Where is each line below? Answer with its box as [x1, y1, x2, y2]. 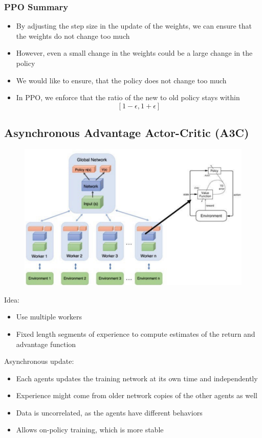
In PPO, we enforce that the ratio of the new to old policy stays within [16, 92, 240, 103]
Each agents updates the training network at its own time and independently [16, 373, 258, 383]
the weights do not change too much [16, 30, 130, 41]
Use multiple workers [16, 311, 82, 322]
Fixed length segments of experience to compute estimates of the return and [16, 328, 255, 339]
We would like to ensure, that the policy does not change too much [16, 75, 227, 85]
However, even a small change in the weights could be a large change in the [16, 48, 253, 58]
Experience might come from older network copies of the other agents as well [16, 390, 257, 401]
